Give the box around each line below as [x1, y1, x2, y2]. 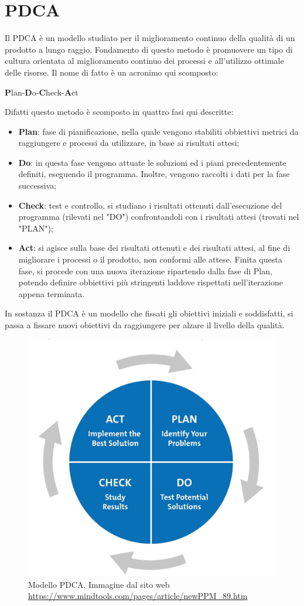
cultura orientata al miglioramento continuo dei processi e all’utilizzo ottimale [5, 55, 284, 67]
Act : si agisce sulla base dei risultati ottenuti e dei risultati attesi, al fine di [18, 241, 291, 254]
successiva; [18, 179, 57, 192]
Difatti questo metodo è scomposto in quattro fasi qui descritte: [5, 105, 234, 118]
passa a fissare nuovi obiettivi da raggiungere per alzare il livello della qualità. [5, 319, 285, 331]
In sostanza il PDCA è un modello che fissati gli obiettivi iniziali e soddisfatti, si [5, 307, 293, 319]
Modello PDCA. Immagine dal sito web [28, 578, 170, 590]
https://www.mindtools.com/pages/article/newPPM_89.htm [28, 590, 248, 602]
